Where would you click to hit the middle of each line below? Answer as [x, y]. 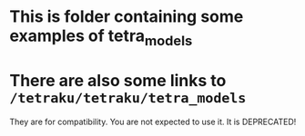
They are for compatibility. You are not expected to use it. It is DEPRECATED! [153, 121]
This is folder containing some [127, 17]
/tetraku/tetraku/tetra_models [128, 97]
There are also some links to [118, 80]
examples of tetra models [101, 37]
